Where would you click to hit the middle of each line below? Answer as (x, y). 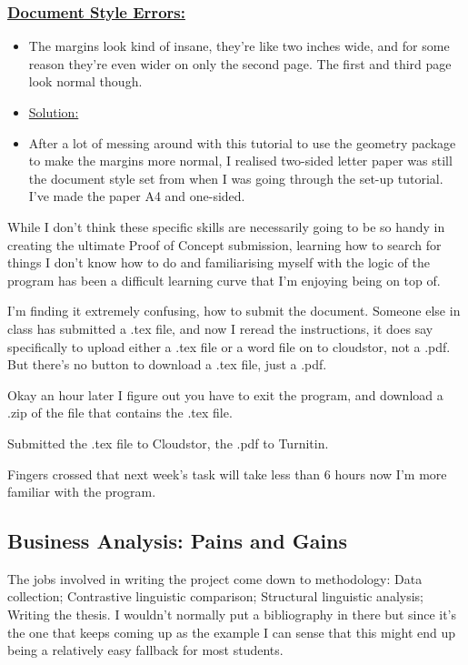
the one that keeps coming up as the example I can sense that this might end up (232, 632)
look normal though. (85, 81)
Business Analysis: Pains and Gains (178, 541)
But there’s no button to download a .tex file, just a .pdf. (167, 364)
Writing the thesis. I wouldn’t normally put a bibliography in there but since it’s (232, 615)
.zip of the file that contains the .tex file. (120, 413)
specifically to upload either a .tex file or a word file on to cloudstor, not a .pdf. (229, 346)
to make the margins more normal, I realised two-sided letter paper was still (240, 161)
